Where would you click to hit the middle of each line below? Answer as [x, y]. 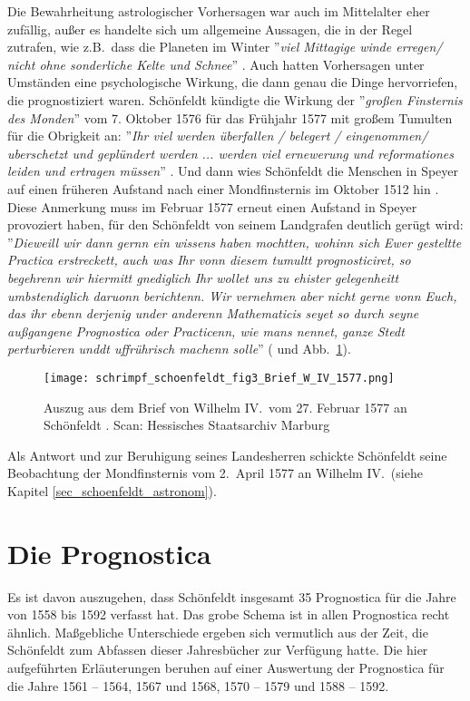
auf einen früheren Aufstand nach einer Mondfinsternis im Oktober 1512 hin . [223, 188]
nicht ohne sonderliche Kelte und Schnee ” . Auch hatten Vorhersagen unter [216, 64]
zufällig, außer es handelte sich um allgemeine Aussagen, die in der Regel [210, 29]
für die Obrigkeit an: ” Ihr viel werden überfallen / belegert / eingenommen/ [218, 136]
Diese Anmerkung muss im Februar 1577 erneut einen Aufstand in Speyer [212, 206]
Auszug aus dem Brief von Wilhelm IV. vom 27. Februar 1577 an [225, 407]
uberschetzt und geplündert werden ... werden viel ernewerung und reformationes [231, 153]
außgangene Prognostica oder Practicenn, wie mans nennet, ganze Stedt [206, 331]
